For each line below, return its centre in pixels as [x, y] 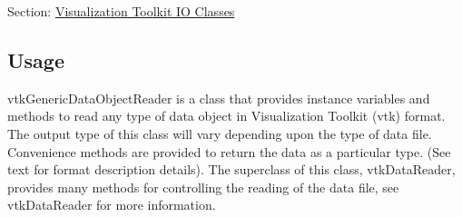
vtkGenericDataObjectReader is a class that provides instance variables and [219, 98]
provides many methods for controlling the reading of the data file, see [203, 187]
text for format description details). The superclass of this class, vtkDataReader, [231, 169]
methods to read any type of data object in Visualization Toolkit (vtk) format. [226, 116]
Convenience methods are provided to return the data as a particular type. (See [229, 151]
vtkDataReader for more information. [112, 205]
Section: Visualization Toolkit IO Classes [121, 11]
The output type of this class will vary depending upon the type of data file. [220, 133]
